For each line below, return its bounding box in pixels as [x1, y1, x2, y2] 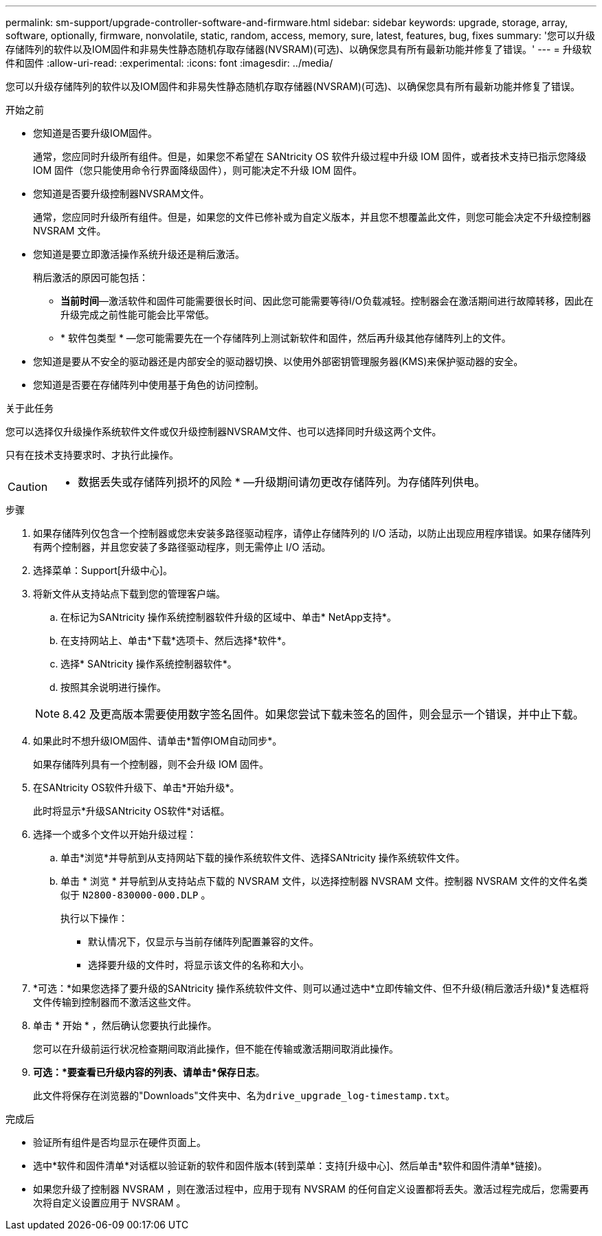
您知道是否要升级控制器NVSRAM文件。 [33, 188, 210, 199]
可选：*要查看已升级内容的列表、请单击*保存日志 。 [33, 1066, 265, 1078]
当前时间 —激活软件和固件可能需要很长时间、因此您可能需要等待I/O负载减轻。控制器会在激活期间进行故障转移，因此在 [60, 295, 594, 307]
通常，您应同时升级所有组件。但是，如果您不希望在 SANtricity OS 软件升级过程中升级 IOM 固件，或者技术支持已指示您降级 [33, 151, 587, 162]
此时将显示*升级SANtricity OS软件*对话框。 [33, 805, 230, 817]
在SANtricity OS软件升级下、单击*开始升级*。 [33, 782, 240, 793]
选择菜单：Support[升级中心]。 [33, 564, 173, 576]
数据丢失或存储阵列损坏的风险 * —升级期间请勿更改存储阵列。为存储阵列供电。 [78, 475, 486, 489]
